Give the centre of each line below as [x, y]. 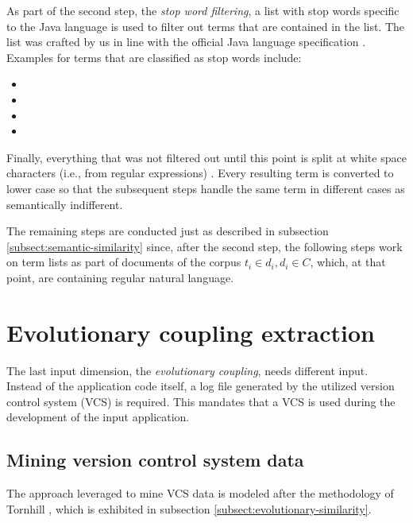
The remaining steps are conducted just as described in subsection [168, 231]
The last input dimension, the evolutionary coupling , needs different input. [187, 370]
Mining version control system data [155, 460]
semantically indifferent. [65, 204]
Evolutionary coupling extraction [191, 332]
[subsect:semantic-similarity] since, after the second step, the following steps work [205, 246]
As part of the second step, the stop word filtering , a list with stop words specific [203, 10]
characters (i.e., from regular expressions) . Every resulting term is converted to [200, 173]
